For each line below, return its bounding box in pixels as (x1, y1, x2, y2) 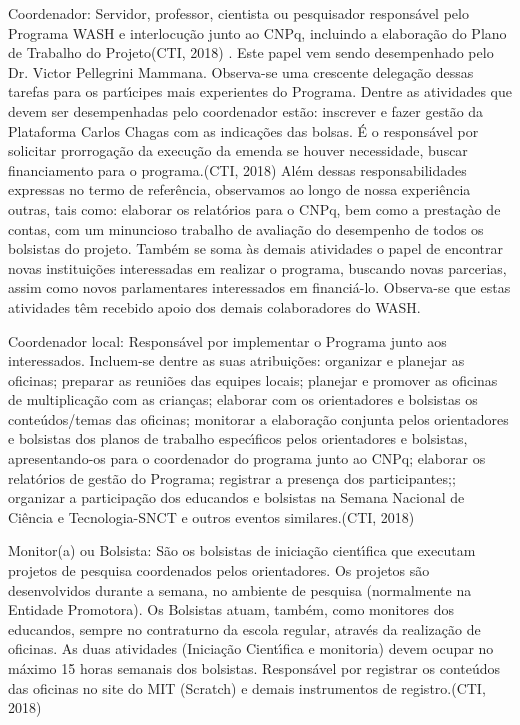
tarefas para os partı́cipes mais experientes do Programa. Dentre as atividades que (8, 81, 513, 102)
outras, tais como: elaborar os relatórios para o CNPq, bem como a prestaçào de (8, 198, 501, 219)
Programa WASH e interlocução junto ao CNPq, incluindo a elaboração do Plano (8, 22, 507, 43)
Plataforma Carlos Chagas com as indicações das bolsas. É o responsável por (8, 120, 479, 141)
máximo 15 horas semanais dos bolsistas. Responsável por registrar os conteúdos (8, 658, 501, 678)
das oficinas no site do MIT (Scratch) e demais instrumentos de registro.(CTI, (8, 677, 486, 698)
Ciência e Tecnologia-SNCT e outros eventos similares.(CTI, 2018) (8, 506, 415, 527)
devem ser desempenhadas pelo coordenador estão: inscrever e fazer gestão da (8, 100, 484, 121)
